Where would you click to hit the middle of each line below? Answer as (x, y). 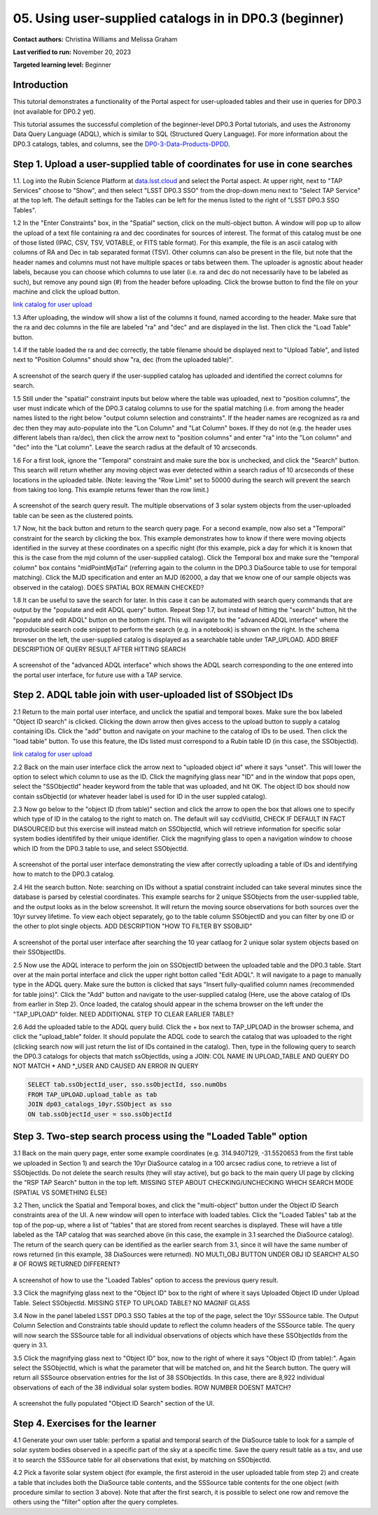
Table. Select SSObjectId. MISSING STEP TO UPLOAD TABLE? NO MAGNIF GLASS (132, 1303)
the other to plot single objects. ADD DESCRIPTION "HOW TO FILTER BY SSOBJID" (133, 926)
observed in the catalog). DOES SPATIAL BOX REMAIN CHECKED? (108, 587)
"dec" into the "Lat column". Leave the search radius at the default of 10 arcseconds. (135, 447)
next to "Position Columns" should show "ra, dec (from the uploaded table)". (123, 360)
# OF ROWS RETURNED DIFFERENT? (66, 1264)
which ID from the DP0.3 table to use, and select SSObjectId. (100, 848)
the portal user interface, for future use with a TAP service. (98, 675)
